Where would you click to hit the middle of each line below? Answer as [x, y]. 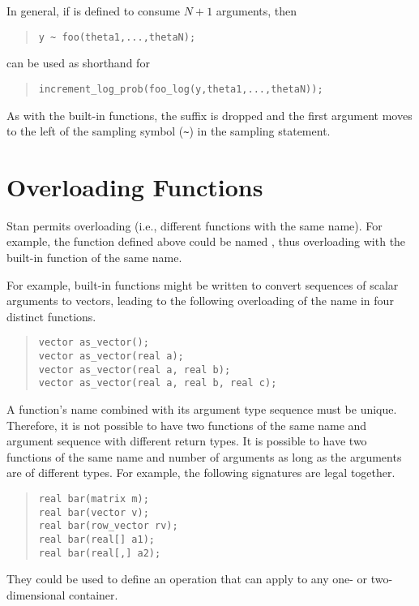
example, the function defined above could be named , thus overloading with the [206, 241]
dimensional [36, 594]
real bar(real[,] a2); [100, 553]
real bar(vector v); [94, 512]
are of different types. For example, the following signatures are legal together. [201, 473]
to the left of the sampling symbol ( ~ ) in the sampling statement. [169, 131]
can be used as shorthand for [78, 63]
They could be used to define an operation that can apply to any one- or [187, 579]
